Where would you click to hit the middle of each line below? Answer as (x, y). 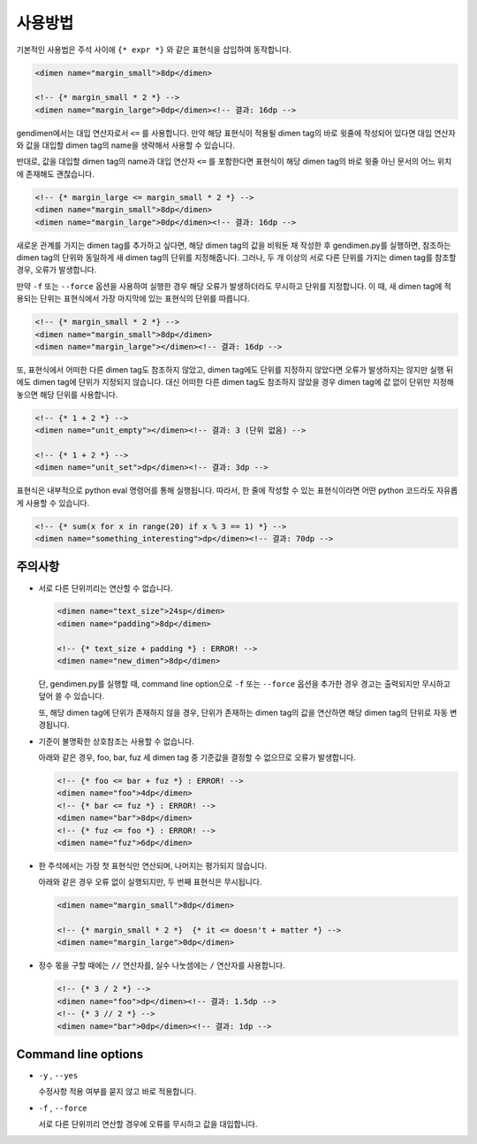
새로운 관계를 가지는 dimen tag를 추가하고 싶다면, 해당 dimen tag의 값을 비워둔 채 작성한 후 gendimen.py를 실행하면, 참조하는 (234, 245)
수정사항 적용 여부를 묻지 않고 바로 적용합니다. (117, 1092)
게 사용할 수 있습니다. (53, 503)
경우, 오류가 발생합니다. (57, 270)
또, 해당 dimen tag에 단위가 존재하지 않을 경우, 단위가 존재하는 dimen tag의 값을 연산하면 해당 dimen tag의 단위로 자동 (243, 712)
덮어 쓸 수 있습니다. (72, 696)
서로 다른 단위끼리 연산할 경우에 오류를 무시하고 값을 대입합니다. (148, 1125)
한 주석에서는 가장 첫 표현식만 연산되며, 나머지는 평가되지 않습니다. (153, 865)
